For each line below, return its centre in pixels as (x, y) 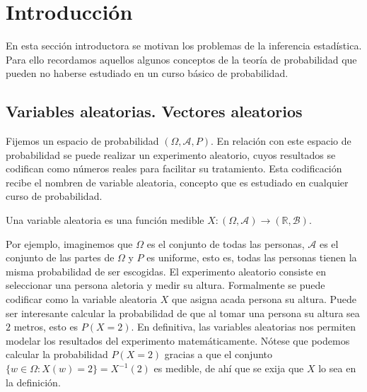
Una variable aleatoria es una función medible (105, 220)
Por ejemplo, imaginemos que (69, 243)
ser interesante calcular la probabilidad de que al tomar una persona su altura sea (183, 313)
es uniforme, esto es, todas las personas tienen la (252, 257)
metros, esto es (46, 327)
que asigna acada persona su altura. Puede (264, 299)
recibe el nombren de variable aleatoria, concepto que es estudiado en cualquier (177, 182)
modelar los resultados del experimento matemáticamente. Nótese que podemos (178, 340)
